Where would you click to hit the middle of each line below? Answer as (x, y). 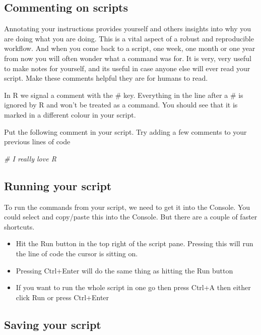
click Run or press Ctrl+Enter (62, 297)
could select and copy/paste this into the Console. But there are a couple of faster (131, 217)
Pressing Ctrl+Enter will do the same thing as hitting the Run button (124, 270)
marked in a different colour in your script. (70, 114)
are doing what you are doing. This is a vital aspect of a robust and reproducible (129, 38)
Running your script (58, 185)
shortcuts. (19, 226)
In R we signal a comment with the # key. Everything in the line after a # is (124, 95)
